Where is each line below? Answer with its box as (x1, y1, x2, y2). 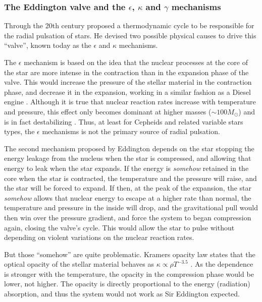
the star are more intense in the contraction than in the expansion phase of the (4, 67, 249, 77)
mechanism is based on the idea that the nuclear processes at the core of (24, 57, 248, 67)
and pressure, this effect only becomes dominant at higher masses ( (4, 106, 212, 116)
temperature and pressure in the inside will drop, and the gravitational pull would (4, 202, 258, 213)
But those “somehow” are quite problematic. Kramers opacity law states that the (4, 249, 255, 259)
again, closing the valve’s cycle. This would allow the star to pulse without (4, 222, 235, 232)
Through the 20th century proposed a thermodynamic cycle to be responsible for (4, 20, 254, 31)
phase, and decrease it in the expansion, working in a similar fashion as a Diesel (4, 86, 251, 97)
